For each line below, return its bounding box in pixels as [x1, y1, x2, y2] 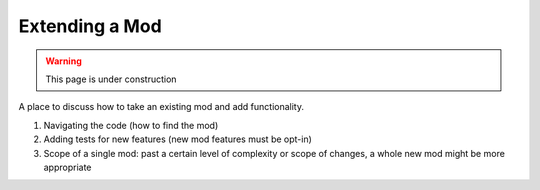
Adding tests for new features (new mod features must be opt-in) [43, 133, 312, 145]
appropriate [43, 161, 92, 173]
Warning [45, 55, 82, 67]
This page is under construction [45, 73, 177, 85]
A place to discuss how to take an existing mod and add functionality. [18, 101, 305, 113]
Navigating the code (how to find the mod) [43, 119, 219, 131]
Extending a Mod [18, 15, 162, 37]
